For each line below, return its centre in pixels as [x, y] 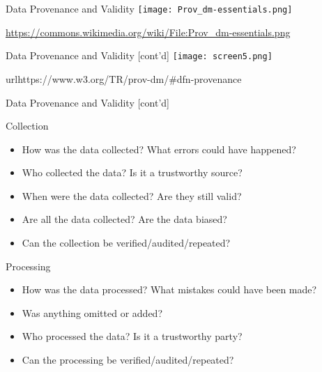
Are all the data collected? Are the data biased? [124, 219]
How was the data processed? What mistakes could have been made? [169, 289]
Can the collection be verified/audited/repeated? [126, 243]
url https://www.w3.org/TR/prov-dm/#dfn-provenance [124, 78]
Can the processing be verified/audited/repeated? [128, 360]
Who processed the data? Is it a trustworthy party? [132, 336]
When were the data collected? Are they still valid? [132, 195]
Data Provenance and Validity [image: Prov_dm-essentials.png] [149, 8]
